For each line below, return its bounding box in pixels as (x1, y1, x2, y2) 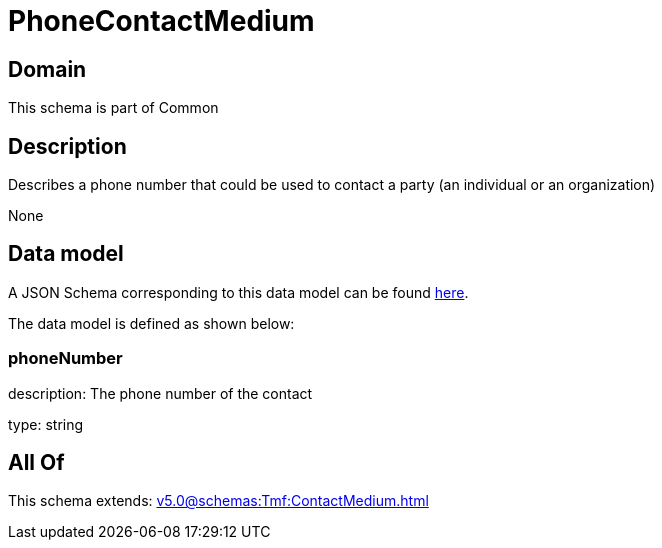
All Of (8, 450, 65, 476)
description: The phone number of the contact (8, 384, 313, 402)
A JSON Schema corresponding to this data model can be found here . (8, 283, 469, 301)
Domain (8, 56, 87, 82)
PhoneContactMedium (8, 4, 315, 38)
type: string (8, 415, 84, 433)
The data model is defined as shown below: (8, 314, 295, 332)
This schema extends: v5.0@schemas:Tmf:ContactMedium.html (8, 492, 429, 510)
